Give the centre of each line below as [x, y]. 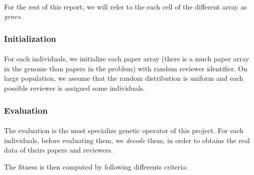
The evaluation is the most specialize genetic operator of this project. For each [124, 130]
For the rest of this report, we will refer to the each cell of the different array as [126, 6]
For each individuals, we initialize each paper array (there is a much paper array [127, 59]
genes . [13, 16]
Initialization [30, 38]
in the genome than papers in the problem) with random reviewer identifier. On [126, 68]
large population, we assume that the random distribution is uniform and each [124, 78]
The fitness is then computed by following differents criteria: [96, 166]
